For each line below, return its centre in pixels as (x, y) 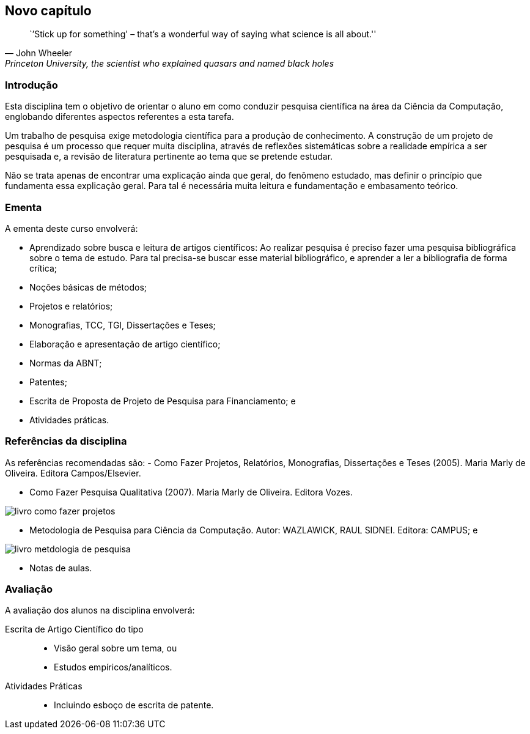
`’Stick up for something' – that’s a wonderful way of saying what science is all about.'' (203, 34)
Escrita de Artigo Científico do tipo (74, 629)
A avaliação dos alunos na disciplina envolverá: (100, 610)
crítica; (43, 268)
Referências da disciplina (66, 441)
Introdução (31, 85)
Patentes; (48, 382)
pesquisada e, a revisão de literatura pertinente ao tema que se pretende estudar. (169, 157)
